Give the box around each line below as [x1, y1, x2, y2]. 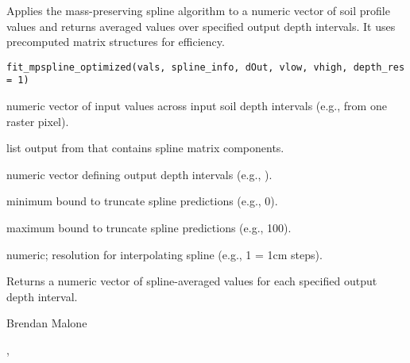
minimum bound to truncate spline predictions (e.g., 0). [6, 193, 278, 209]
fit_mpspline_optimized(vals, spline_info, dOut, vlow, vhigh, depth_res [6, 61, 405, 73]
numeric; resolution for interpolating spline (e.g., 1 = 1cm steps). [6, 246, 323, 262]
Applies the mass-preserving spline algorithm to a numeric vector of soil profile [6, 2, 390, 18]
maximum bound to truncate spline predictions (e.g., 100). [6, 220, 292, 236]
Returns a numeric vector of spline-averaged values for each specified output [6, 273, 377, 289]
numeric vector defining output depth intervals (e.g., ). [6, 166, 273, 182]
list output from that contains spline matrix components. [6, 139, 284, 156]
